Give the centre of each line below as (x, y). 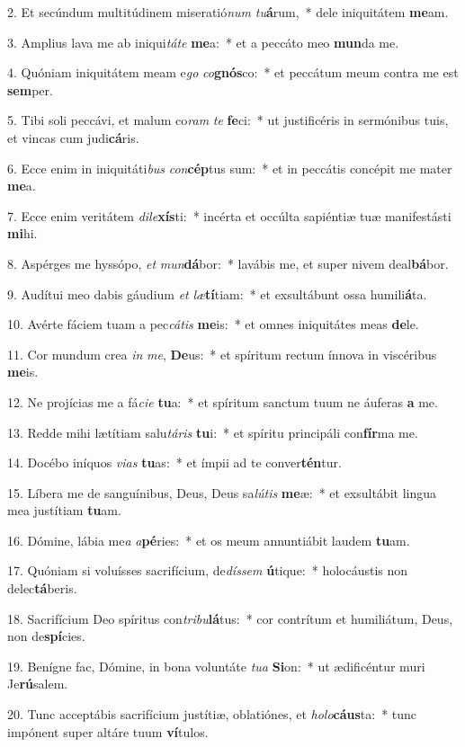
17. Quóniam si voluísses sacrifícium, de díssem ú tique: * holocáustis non (208, 570)
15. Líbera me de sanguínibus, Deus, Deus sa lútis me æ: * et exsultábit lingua (222, 492)
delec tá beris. (42, 588)
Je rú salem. (38, 684)
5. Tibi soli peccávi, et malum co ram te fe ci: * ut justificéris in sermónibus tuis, (228, 120)
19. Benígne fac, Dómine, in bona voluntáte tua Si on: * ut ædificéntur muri (216, 666)
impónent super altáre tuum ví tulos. (108, 731)
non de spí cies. (46, 636)
